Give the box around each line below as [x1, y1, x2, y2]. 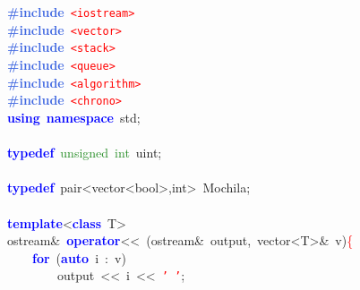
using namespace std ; [7, 107, 141, 126]
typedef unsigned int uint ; [7, 143, 162, 162]
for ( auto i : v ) [32, 248, 126, 267]
